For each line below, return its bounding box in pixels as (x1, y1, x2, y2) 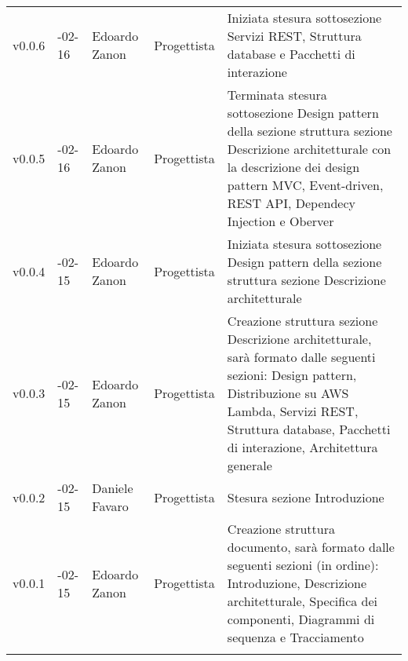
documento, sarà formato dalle (227, 538, 395, 556)
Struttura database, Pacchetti (227, 420, 391, 438)
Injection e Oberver (227, 212, 334, 230)
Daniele (92, 479, 133, 497)
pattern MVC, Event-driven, (227, 176, 384, 194)
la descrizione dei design (227, 158, 360, 176)
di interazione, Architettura (227, 438, 378, 456)
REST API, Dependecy (227, 194, 355, 212)
